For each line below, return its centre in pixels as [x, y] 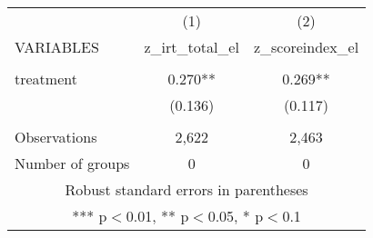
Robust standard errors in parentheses [186, 189]
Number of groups [72, 163]
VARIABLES [57, 47]
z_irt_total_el [192, 47]
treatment [46, 79]
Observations [56, 137]
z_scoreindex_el [306, 47]
